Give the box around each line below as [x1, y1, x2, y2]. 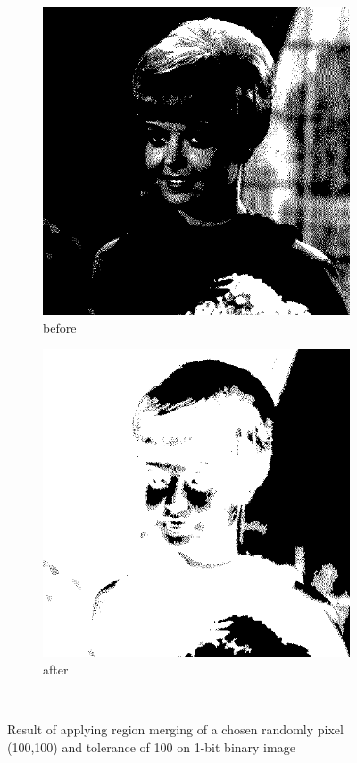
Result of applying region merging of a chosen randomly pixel [7, 719, 344, 738]
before [43, 318, 77, 336]
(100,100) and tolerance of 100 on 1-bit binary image [7, 737, 295, 756]
